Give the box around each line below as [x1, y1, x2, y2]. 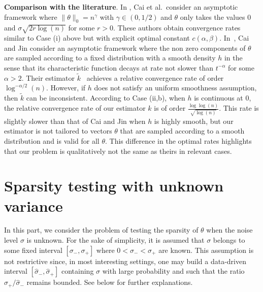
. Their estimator [21, 72, 75, 83]
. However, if [46, 82, 86, 93]
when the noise [206, 224, 253, 235]
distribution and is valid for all [4, 135, 100, 146]
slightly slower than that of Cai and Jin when [4, 115, 146, 126]
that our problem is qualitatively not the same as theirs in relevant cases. [4, 145, 232, 156]
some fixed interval [4, 244, 62, 255]
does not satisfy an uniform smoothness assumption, [94, 82, 257, 93]
